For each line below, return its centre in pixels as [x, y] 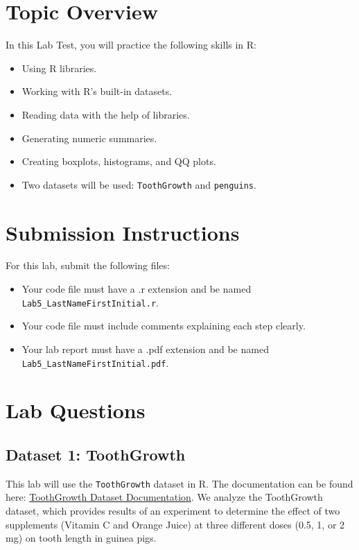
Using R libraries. [59, 68]
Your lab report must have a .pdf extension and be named [145, 349]
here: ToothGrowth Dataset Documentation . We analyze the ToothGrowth [164, 497]
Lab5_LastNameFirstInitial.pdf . [95, 362]
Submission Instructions [123, 232]
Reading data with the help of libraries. [106, 114]
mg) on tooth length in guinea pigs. [81, 538]
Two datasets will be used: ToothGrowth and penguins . [139, 184]
